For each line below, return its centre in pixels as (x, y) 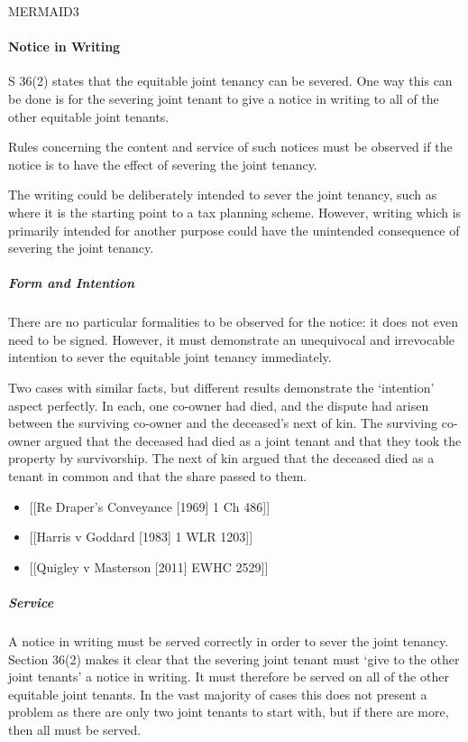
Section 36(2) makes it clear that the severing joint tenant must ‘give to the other (234, 659)
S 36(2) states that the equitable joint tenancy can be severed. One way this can (230, 81)
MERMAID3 (44, 11)
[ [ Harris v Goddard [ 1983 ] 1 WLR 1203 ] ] (141, 537)
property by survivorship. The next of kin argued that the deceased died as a (221, 458)
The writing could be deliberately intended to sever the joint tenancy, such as (223, 195)
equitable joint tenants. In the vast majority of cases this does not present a (218, 694)
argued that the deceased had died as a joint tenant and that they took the (253, 440)
